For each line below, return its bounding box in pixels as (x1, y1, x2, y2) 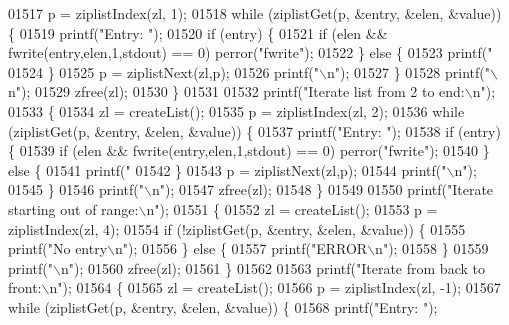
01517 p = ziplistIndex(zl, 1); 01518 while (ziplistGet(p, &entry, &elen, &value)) (8, 3, 502, 23)
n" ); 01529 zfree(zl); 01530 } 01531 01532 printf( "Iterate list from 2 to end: (8, 81, 465, 102)
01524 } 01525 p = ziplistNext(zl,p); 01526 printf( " (8, 61, 320, 82)
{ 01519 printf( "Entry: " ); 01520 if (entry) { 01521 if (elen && (8, 22, 388, 43)
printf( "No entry (8, 238, 108, 259)
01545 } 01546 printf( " (8, 179, 144, 200)
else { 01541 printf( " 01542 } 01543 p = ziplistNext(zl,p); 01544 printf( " (8, 159, 447, 180)
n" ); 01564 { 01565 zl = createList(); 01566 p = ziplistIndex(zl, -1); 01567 (49, 277, 501, 298)
